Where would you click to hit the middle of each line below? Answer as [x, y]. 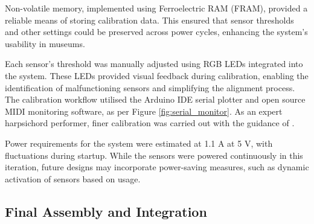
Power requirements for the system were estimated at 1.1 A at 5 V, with [139, 143]
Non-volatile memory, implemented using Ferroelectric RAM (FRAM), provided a [156, 8]
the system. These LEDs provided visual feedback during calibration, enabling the [157, 75]
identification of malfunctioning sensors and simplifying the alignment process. [150, 87]
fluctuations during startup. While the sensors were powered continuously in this [154, 155]
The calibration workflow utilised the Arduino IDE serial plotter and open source [155, 99]
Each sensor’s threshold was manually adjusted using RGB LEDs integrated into [154, 64]
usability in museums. [45, 43]
